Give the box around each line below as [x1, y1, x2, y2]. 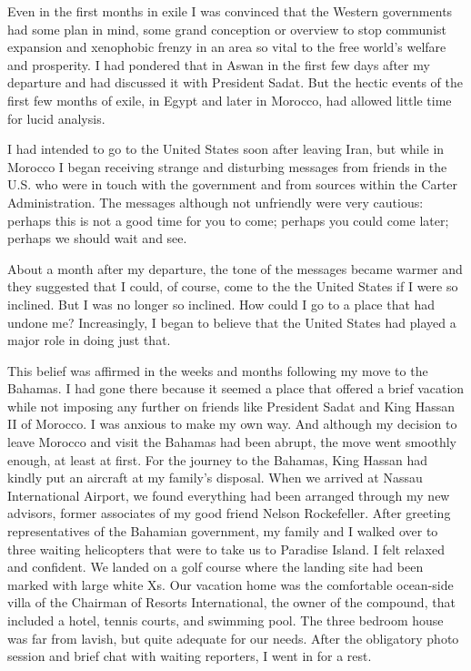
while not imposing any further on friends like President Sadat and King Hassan [7, 396, 455, 415]
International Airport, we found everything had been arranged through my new [7, 485, 450, 504]
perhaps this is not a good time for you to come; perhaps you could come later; [7, 210, 449, 229]
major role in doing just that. [7, 330, 171, 350]
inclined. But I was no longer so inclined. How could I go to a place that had [7, 294, 436, 313]
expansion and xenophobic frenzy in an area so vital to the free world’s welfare [7, 37, 446, 56]
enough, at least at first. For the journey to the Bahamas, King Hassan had [7, 450, 428, 469]
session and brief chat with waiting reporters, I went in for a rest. [7, 646, 372, 666]
